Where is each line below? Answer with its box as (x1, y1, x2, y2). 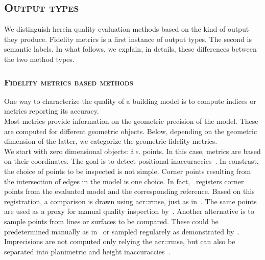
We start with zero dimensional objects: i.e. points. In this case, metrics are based (4, 145, 261, 156)
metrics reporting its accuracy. (4, 105, 99, 116)
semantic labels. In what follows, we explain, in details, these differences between (4, 44, 257, 54)
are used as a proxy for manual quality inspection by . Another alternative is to (4, 206, 254, 216)
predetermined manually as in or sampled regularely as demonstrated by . (4, 226, 240, 236)
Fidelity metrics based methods (4, 75, 133, 88)
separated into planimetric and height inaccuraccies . (4, 246, 171, 256)
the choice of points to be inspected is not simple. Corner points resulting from (4, 165, 251, 176)
